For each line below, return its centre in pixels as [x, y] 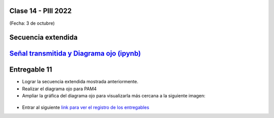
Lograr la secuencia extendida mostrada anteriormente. [80, 82]
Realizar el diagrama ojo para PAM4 [59, 89]
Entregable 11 [31, 70]
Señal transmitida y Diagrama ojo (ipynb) [75, 54]
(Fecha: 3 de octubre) [32, 23]
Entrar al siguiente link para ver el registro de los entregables [86, 107]
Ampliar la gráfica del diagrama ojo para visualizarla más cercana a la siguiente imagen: [114, 96]
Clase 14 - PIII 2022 [41, 11]
